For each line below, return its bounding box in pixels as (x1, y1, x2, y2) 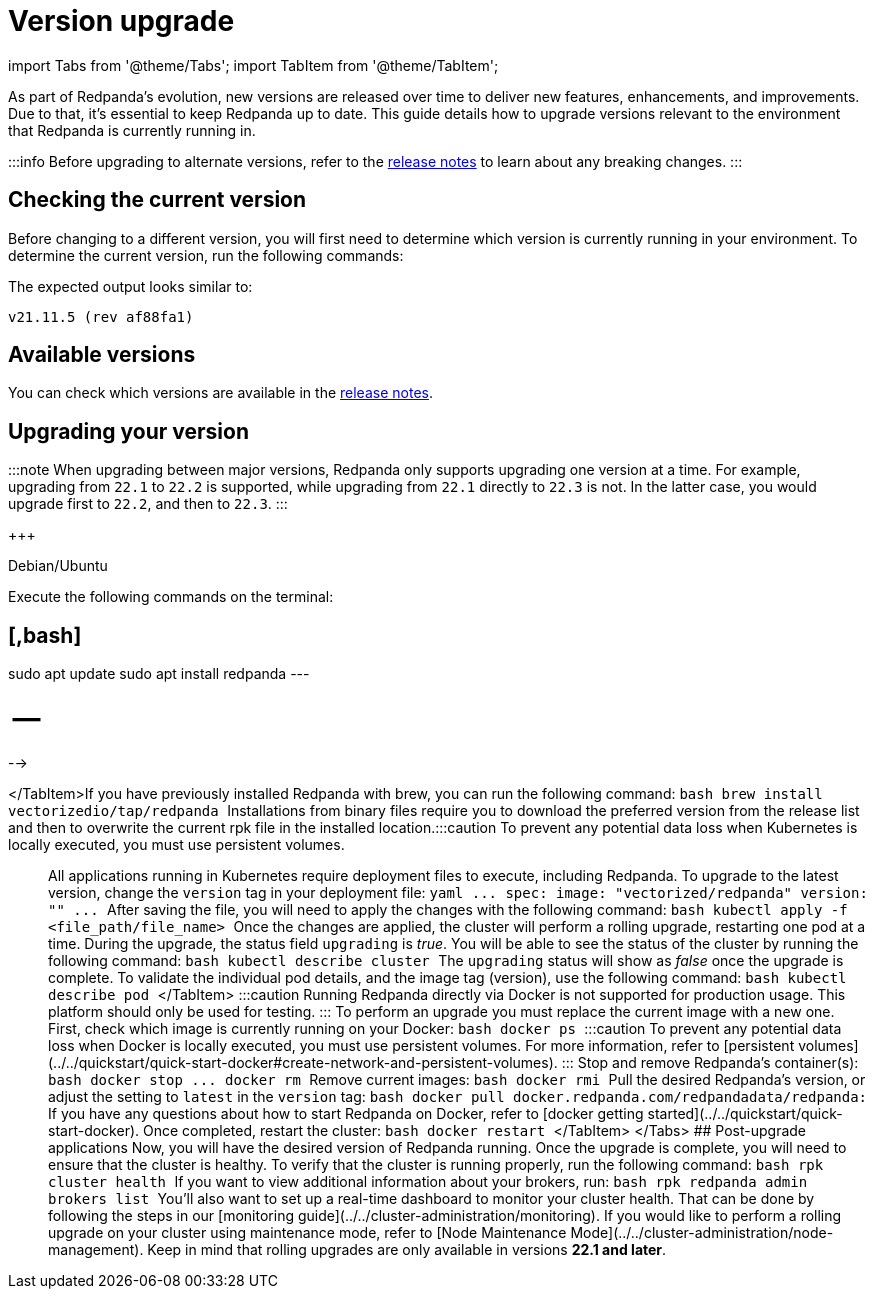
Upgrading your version (8, 418, 249, 444)
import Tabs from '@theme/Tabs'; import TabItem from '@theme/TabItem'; (8, 56, 499, 74)
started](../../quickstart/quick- (647, 1104, 843, 1122)
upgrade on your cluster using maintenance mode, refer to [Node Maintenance (48, 1223, 567, 1241)
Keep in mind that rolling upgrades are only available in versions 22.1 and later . (147, 1240, 667, 1258)
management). (48, 1240, 144, 1258)
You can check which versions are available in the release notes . (8, 384, 433, 402)
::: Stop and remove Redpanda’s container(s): (561, 1053, 859, 1071)
